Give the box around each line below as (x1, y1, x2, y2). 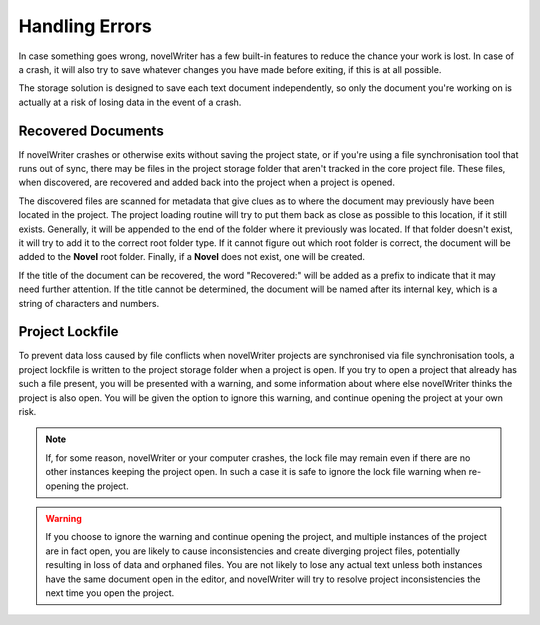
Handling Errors (18, 15, 152, 37)
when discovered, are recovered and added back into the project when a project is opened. (18, 176, 395, 189)
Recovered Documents (18, 122, 164, 139)
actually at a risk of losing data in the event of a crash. (18, 96, 242, 108)
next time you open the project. (45, 586, 175, 599)
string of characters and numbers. (18, 297, 160, 309)
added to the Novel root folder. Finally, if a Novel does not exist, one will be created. (18, 251, 365, 263)
